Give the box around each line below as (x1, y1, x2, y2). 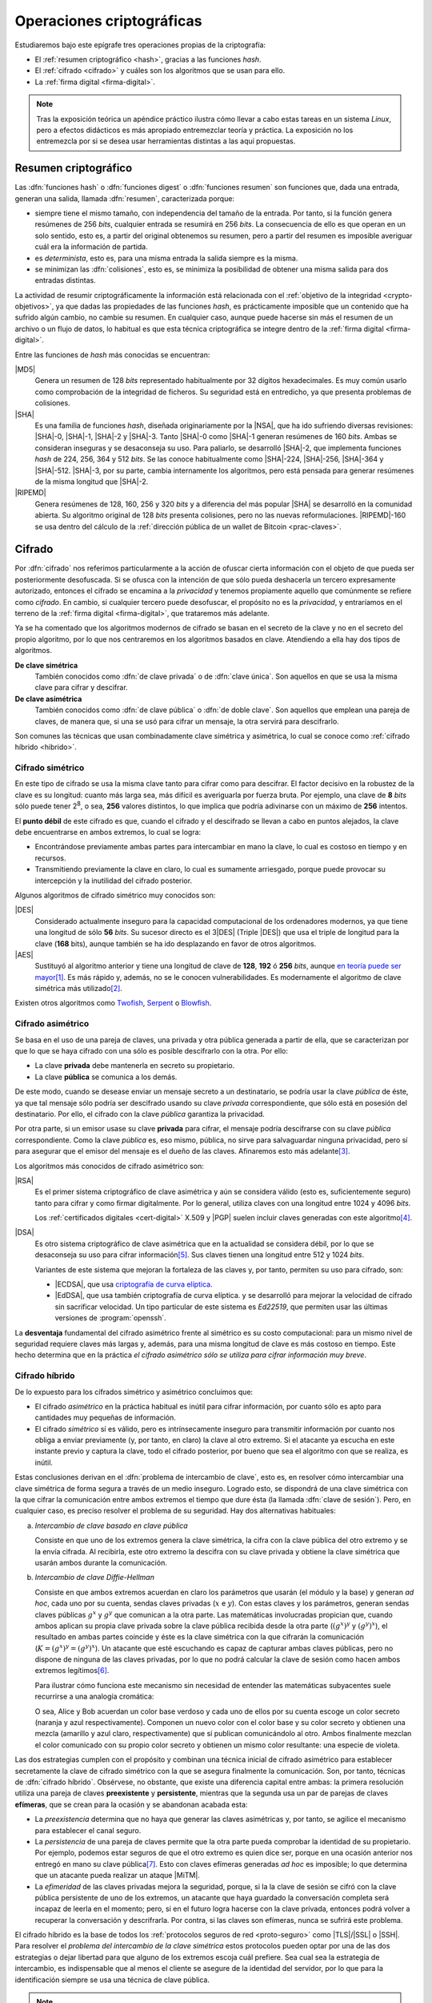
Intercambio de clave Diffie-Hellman (34, 1573, 155, 1582)
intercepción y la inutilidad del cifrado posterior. (34, 876, 192, 885)
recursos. (34, 853, 66, 863)
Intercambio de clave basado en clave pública (34, 1521, 188, 1530)
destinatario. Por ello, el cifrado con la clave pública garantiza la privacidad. (14, 1109, 266, 1118)
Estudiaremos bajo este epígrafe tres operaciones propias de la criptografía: (14, 40, 266, 50)
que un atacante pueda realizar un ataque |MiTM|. (34, 1871, 200, 1880)
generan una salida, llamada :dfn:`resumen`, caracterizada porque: (14, 193, 235, 204)
